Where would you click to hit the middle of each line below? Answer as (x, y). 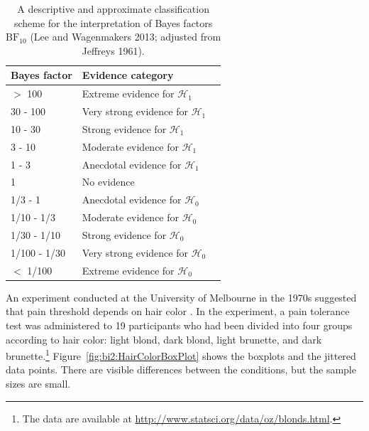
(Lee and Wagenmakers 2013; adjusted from (126, 37)
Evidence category (128, 75)
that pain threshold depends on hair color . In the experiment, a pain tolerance (178, 311)
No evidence (108, 182)
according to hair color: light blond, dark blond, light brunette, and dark (164, 339)
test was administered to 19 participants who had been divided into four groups (179, 325)
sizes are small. (38, 383)
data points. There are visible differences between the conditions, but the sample (181, 369)
